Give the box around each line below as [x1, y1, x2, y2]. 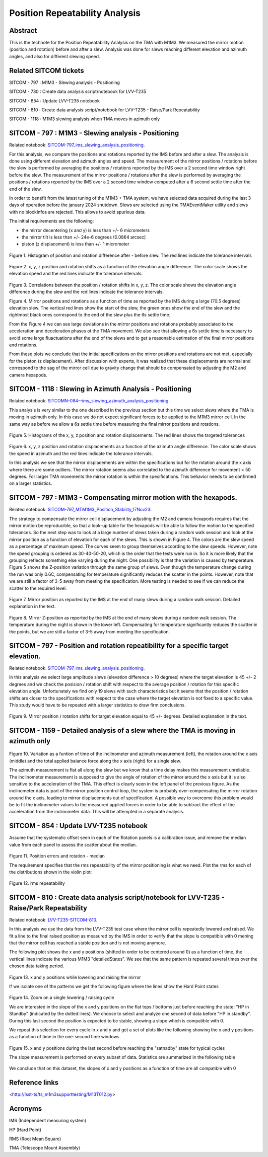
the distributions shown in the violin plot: [9, 869, 92, 875]
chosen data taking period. [9, 963, 65, 969]
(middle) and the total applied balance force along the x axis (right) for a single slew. [9, 758, 181, 764]
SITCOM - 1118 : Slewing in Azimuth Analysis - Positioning [9, 385, 192, 393]
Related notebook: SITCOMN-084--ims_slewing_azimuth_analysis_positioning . [9, 398, 170, 404]
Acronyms [9, 1104, 42, 1113]
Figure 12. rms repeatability [9, 880, 65, 886]
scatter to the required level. [9, 585, 67, 591]
